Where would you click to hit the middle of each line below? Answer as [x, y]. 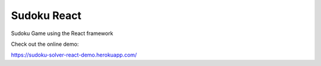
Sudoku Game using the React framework [62, 33]
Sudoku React [46, 15]
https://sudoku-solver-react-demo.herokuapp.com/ [74, 55]
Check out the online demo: [45, 44]
